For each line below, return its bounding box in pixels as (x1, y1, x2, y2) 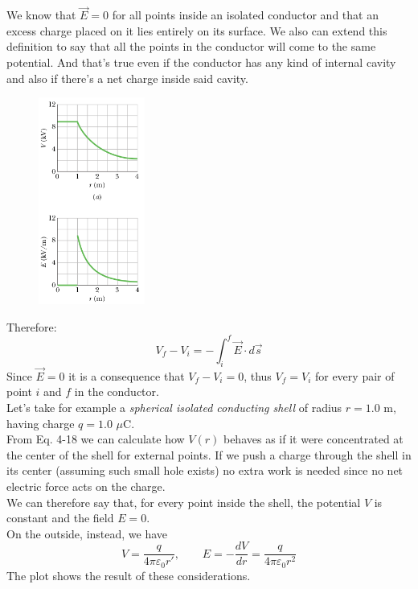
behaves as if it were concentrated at (223, 430, 404, 447)
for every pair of (314, 367, 395, 384)
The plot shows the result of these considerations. (6, 566, 251, 583)
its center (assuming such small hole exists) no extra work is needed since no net (6, 462, 404, 479)
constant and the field (6, 509, 114, 526)
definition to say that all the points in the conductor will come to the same (6, 38, 376, 55)
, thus (244, 367, 272, 384)
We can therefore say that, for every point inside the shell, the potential (6, 493, 361, 510)
